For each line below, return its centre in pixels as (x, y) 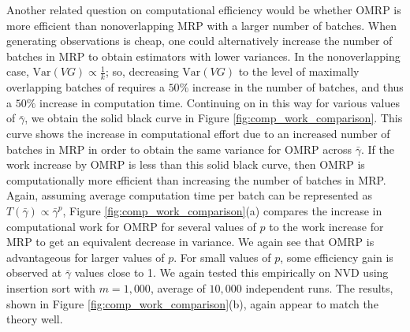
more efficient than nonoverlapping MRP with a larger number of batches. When (201, 25)
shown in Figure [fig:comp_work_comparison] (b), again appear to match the (192, 303)
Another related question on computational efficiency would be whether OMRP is (204, 9)
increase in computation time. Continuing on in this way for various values (220, 102)
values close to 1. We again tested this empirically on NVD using (231, 272)
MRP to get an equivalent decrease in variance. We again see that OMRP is (190, 242)
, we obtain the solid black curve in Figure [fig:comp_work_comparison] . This (214, 118)
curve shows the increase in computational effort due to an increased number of (198, 133)
